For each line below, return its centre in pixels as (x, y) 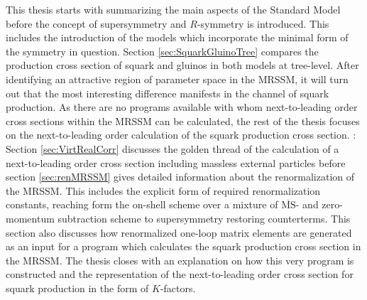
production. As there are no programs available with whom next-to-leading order (182, 107)
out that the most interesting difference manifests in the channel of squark (168, 93)
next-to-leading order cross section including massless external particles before (176, 162)
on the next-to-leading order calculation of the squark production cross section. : (181, 135)
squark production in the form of (77, 288)
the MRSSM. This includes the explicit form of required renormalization (163, 190)
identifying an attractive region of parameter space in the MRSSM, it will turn (177, 79)
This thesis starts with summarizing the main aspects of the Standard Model (173, 9)
